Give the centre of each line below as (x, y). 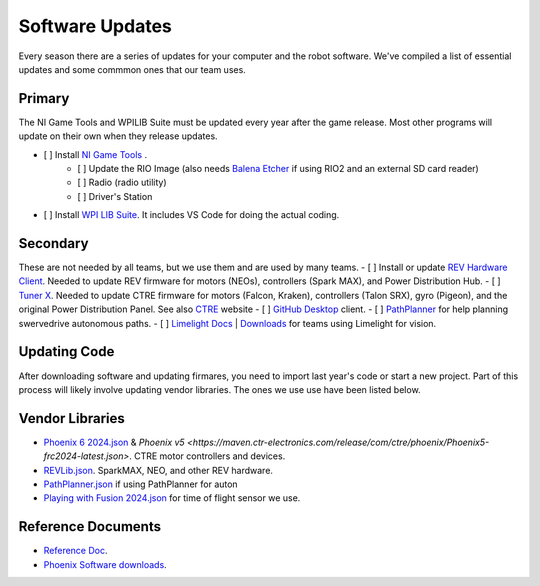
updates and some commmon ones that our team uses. (132, 69)
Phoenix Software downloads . (105, 564)
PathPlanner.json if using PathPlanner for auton (141, 484)
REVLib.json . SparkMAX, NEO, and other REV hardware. (158, 470)
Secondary (53, 243)
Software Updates (95, 26)
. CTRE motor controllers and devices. (207, 456)
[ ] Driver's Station (115, 196)
